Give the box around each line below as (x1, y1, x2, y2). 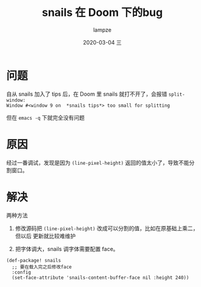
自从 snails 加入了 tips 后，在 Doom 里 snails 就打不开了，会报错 (6, 90, 167, 98)
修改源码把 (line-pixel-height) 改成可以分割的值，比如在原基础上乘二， (15, 224, 199, 232)
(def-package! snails (6, 257, 62, 263)
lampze (93, 26, 111, 34)
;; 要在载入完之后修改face (12, 264, 72, 270)
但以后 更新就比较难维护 (15, 232, 76, 239)
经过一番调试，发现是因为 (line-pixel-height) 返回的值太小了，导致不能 (6, 159, 189, 166)
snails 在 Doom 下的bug (41, 5, 163, 20)
